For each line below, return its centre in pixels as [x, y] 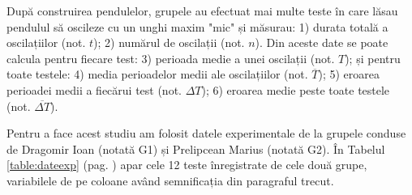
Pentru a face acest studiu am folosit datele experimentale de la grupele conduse [206, 133]
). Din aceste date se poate [322, 42]
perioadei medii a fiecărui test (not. [94, 89]
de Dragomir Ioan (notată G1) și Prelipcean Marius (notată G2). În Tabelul [196, 148]
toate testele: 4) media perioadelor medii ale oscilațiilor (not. [157, 74]
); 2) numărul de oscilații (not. [169, 42]
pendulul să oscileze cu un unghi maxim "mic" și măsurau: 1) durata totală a [197, 26]
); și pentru [373, 58]
